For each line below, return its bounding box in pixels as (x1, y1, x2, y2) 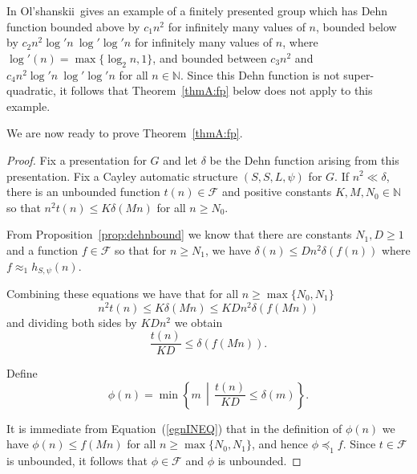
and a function (6, 241, 79, 258)
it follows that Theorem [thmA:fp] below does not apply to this (59, 82, 373, 99)
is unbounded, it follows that (6, 452, 148, 469)
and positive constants (221, 183, 332, 200)
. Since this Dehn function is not (180, 66, 340, 83)
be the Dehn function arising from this (209, 151, 399, 168)
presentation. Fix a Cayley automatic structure (6, 167, 238, 184)
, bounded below (315, 18, 397, 35)
